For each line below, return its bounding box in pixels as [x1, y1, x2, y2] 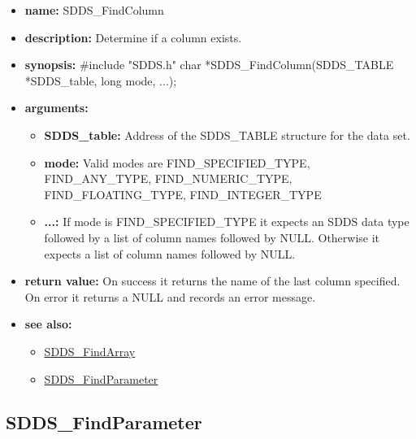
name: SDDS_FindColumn [24, 2, 164, 18]
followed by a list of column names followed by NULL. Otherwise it [44, 228, 380, 246]
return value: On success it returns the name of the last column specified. [24, 272, 401, 289]
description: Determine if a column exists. [24, 28, 242, 46]
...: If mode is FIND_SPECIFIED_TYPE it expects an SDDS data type [44, 213, 409, 230]
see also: [24, 315, 72, 333]
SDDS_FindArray [44, 342, 136, 359]
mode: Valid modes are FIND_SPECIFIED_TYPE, [44, 154, 310, 171]
